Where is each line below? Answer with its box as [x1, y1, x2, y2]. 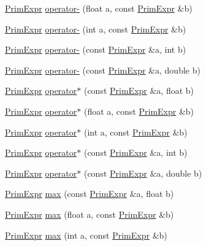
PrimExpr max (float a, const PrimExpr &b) [5, 207, 174, 220]
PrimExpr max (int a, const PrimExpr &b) [5, 228, 167, 241]
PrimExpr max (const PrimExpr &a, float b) [5, 187, 174, 200]
